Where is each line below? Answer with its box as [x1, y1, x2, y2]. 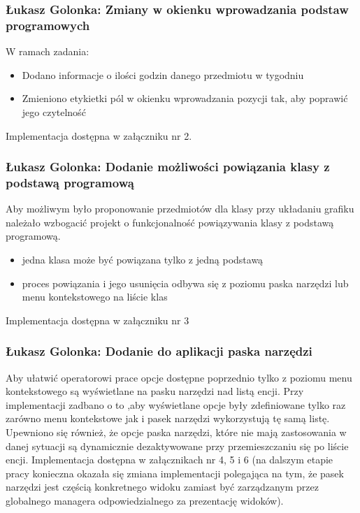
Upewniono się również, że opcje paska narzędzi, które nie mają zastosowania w [6, 425, 347, 439]
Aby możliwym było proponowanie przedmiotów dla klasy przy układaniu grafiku [6, 201, 354, 216]
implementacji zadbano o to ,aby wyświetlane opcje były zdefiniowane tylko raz [6, 397, 346, 412]
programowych [6, 16, 90, 34]
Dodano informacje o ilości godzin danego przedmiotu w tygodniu [22, 67, 304, 82]
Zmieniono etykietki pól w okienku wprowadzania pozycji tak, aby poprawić [22, 91, 348, 106]
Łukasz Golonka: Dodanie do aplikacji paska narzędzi [6, 342, 312, 360]
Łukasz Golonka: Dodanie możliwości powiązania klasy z [6, 158, 330, 175]
